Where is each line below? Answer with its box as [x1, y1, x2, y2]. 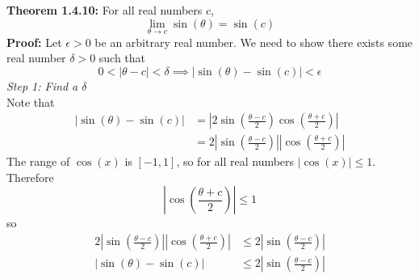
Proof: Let [6, 33, 62, 50]
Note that [6, 93, 55, 110]
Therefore [6, 168, 54, 185]
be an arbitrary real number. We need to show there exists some [94, 33, 413, 50]
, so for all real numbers [176, 153, 295, 170]
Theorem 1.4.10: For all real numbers [6, 2, 203, 18]
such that [98, 49, 146, 66]
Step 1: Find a [6, 78, 78, 94]
